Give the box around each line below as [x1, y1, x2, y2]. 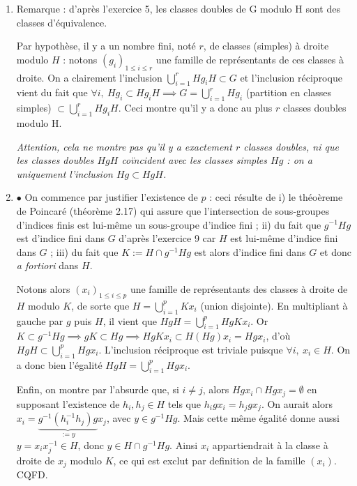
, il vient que [102, 313, 158, 328]
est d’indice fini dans [16, 231, 105, 245]
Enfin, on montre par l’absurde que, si [16, 382, 179, 397]
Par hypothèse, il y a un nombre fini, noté [16, 38, 196, 53]
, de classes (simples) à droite [203, 38, 329, 53]
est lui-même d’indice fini [230, 231, 338, 245]
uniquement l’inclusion [16, 166, 113, 181]
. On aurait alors [261, 396, 333, 411]
